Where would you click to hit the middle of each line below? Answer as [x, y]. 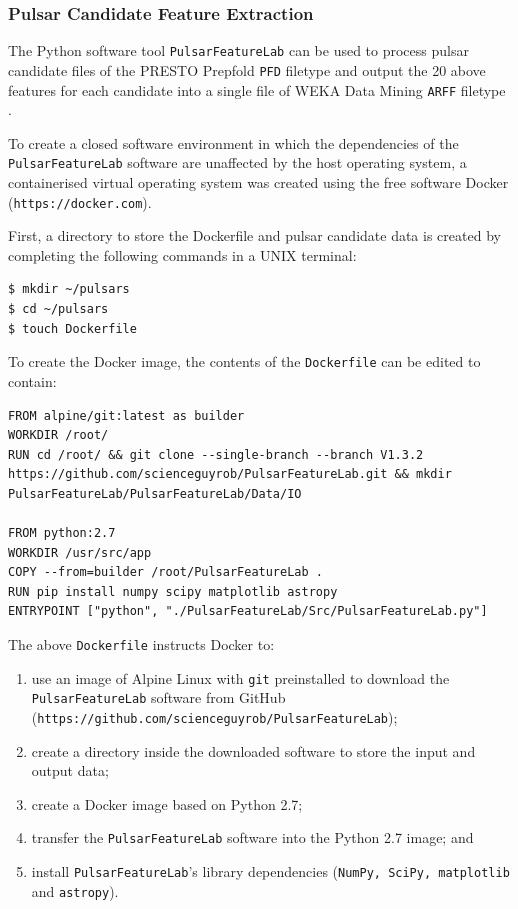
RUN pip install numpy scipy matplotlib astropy [173, 591]
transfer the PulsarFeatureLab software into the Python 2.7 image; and [252, 837]
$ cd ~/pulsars [58, 309]
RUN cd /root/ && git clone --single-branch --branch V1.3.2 [216, 454]
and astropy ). [75, 890]
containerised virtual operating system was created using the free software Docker [258, 182]
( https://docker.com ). [80, 201]
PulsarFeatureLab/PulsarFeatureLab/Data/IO [155, 493]
